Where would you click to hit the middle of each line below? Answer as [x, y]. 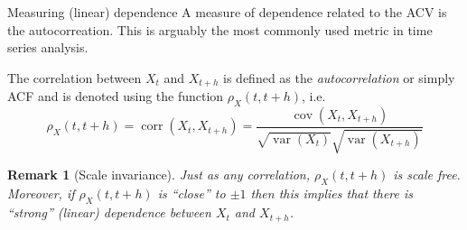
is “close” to [191, 193]
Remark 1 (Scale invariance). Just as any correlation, [159, 175]
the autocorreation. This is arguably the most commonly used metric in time [220, 29]
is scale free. [427, 175]
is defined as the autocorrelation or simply [339, 77]
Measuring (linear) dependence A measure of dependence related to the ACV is [227, 12]
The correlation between [75, 77]
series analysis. [48, 47]
